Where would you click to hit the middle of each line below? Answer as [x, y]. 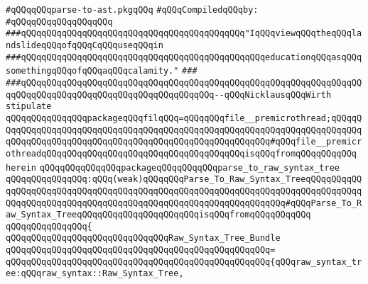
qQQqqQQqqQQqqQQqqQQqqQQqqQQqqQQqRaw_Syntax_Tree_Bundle [143, 238]
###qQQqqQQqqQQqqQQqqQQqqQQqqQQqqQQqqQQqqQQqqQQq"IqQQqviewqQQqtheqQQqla [184, 34]
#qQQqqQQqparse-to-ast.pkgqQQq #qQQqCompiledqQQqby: [132, 10]
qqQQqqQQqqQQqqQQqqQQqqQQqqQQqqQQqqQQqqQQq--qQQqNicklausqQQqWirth [169, 95]
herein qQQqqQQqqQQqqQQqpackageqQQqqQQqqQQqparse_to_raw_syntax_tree [173, 167]
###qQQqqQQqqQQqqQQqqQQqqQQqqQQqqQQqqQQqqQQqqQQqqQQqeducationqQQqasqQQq [184, 57]
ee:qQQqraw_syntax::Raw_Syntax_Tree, [95, 274]
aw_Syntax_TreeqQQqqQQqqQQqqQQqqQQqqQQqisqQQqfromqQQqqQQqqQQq [158, 215]
